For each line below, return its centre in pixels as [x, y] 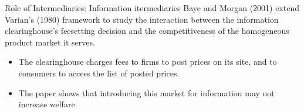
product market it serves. [50, 42]
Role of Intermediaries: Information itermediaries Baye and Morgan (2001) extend [152, 8]
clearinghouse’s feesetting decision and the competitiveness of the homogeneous [147, 31]
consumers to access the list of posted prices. [99, 73]
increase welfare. [48, 104]
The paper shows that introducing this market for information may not [146, 92]
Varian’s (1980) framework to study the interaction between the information [142, 19]
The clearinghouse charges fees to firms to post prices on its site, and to [148, 62]
